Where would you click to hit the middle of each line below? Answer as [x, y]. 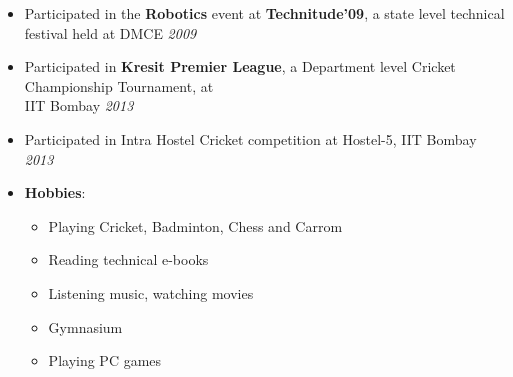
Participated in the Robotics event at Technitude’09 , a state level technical [264, 13]
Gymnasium [85, 326]
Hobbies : [55, 192]
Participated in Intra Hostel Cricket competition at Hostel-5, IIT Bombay [250, 138]
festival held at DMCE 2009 [110, 32]
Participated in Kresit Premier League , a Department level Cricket [240, 66]
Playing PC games [105, 360]
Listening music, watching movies [151, 292]
